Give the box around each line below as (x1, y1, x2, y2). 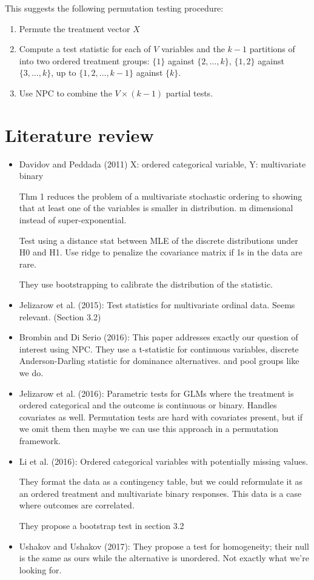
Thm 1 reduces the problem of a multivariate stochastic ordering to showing (19, 189, 302, 202)
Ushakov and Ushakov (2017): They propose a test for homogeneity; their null (19, 539, 309, 552)
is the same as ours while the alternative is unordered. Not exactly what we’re (19, 551, 309, 564)
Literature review (5, 122, 154, 147)
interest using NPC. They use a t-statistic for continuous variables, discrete (19, 342, 299, 355)
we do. (19, 366, 44, 379)
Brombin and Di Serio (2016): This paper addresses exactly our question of (19, 331, 298, 343)
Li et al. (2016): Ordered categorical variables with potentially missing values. (19, 454, 309, 467)
